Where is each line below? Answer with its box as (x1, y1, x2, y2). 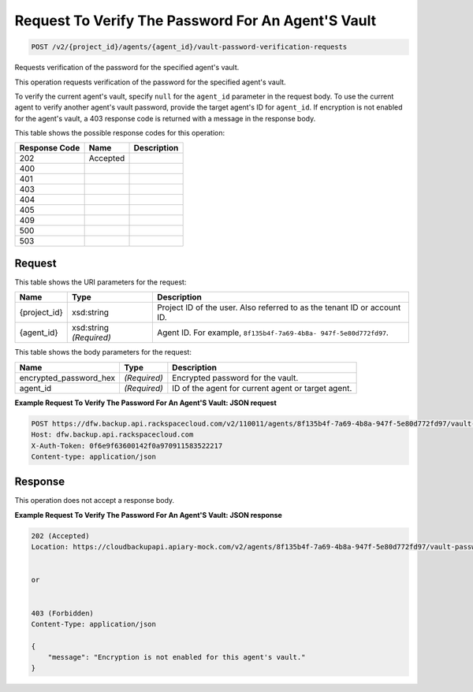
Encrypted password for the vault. (172, 372, 299, 383)
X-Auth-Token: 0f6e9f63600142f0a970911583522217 (31, 441, 223, 450)
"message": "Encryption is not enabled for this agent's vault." (47, 653, 306, 662)
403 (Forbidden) (31, 608, 95, 618)
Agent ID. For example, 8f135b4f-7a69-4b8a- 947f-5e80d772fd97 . (156, 327, 389, 338)
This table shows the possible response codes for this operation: (14, 128, 225, 138)
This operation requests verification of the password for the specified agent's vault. (14, 77, 287, 87)
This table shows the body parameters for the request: (14, 348, 192, 357)
